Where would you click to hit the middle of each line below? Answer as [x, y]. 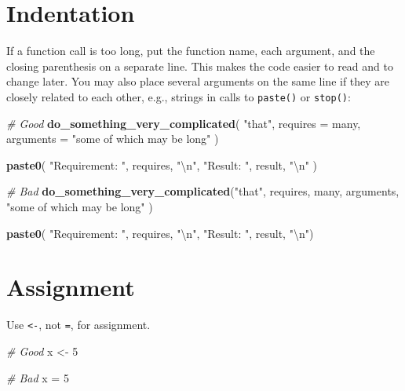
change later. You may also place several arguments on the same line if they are [198, 81]
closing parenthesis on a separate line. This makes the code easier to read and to [200, 66]
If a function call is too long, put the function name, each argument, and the [191, 51]
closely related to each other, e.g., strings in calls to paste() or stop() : [179, 96]
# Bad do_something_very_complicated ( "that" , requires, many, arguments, [203, 191]
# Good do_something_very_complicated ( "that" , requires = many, [184, 123]
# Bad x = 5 [38, 377]
